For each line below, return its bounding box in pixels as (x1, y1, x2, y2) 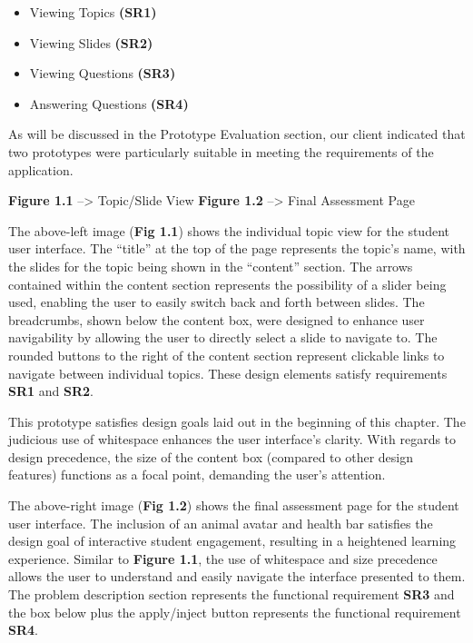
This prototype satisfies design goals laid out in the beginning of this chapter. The (8, 411, 466, 430)
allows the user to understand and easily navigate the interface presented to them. (8, 567, 466, 586)
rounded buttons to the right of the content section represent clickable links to (8, 345, 445, 364)
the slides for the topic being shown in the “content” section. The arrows (8, 256, 413, 275)
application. (8, 160, 74, 179)
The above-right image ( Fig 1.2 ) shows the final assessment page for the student (8, 496, 459, 515)
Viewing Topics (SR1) (29, 3, 157, 21)
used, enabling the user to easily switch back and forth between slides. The (8, 292, 425, 312)
